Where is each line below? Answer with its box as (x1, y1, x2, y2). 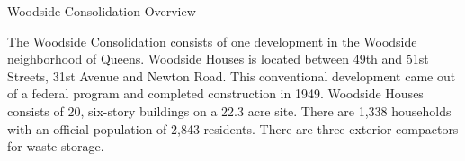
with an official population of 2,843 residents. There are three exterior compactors (7, 119, 459, 138)
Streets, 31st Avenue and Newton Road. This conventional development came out (7, 66, 456, 85)
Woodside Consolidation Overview (7, 2, 196, 20)
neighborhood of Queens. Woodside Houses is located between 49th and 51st (7, 49, 429, 68)
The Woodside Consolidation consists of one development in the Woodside (7, 31, 417, 50)
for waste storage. (7, 137, 104, 156)
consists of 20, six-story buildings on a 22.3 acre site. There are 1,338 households (7, 101, 452, 120)
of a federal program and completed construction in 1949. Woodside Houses (7, 84, 424, 103)
